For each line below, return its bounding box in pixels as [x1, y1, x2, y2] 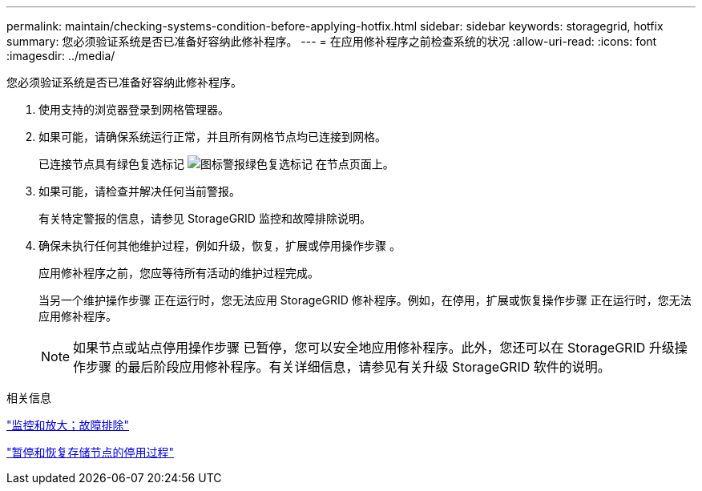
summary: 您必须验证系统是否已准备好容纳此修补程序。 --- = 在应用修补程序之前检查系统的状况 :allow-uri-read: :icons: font [6, 34, 657, 48]
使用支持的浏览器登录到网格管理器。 [38, 103, 229, 116]
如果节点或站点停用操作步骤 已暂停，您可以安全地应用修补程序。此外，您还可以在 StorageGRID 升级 [73, 340, 675, 356]
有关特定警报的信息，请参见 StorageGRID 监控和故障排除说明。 [38, 211, 371, 225]
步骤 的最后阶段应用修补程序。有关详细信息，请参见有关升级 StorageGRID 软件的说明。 [86, 359, 611, 375]
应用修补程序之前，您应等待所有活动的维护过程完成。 [38, 266, 319, 280]
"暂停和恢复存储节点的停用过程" [6, 445, 175, 459]
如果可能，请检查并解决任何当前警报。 [38, 184, 240, 198]
